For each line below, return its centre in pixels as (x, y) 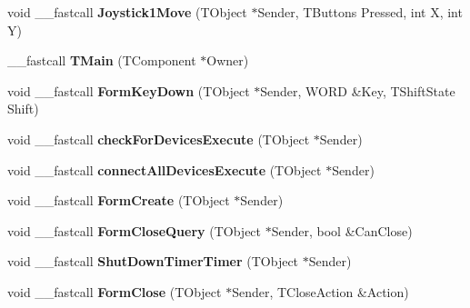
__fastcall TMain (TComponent (102, 60)
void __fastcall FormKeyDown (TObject (129, 90)
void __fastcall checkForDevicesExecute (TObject (159, 139)
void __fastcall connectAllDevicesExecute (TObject (165, 169)
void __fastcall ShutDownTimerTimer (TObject (153, 261)
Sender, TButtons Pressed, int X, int (360, 12)
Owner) (228, 60)
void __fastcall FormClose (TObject (115, 291)
